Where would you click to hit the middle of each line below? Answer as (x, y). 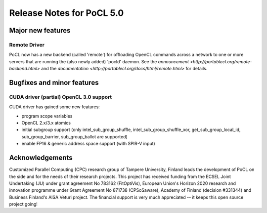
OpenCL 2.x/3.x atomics (46, 123)
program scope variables (47, 116)
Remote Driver (27, 44)
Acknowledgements (41, 158)
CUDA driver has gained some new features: (54, 107)
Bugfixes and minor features (54, 82)
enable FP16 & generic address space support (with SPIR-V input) (88, 144)
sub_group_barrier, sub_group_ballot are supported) (75, 136)
